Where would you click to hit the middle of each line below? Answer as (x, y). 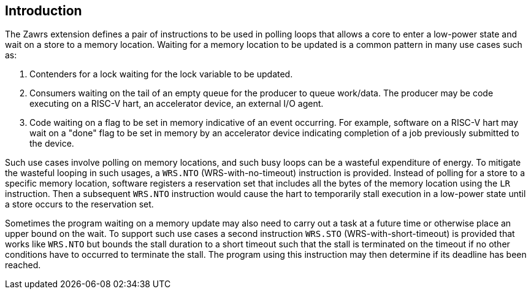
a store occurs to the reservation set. (79, 204)
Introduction (44, 11)
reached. (23, 265)
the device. (52, 144)
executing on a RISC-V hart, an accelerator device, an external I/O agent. (177, 104)
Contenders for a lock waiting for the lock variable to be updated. (161, 74)
